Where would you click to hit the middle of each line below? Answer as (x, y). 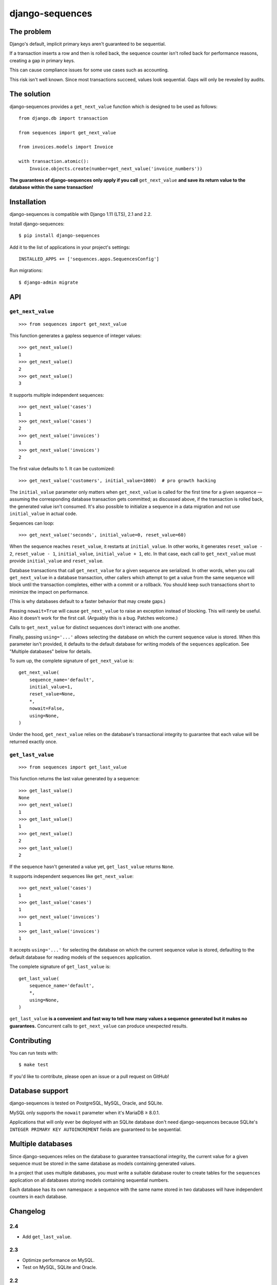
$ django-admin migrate (48, 282)
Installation (28, 202)
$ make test (34, 1065)
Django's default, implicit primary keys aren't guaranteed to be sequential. (88, 44)
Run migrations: (26, 270)
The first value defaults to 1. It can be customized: (62, 469)
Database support (39, 1091)
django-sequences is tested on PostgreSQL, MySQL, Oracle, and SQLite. (86, 1103)
